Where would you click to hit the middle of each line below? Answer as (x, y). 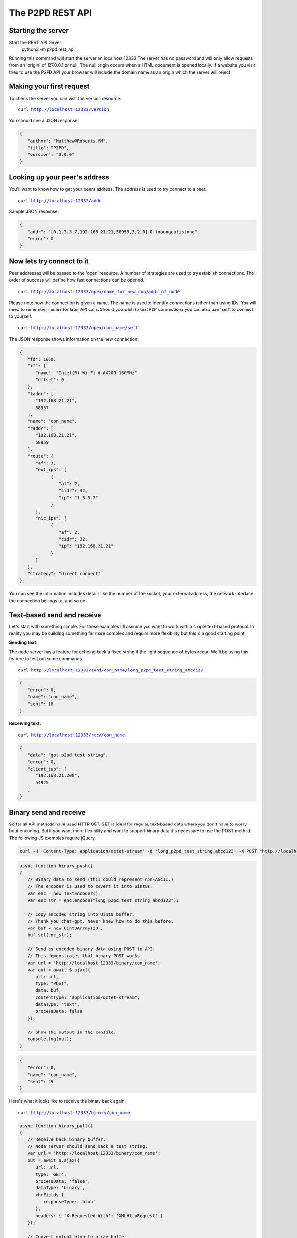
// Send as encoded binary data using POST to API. (91, 949)
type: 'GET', (51, 1174)
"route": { (41, 456)
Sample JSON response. (34, 212)
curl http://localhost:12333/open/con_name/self (78, 328)
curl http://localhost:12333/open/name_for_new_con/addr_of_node (99, 291)
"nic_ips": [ (51, 518)
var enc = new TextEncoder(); (64, 893)
